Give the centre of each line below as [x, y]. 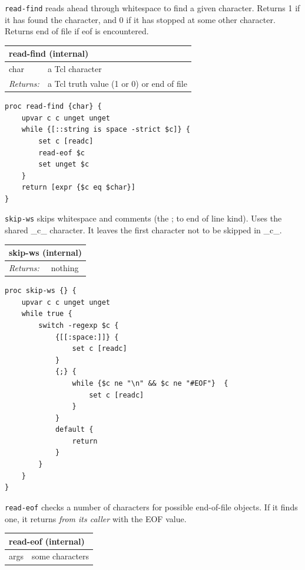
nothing [65, 268]
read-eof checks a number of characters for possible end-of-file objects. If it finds [151, 507]
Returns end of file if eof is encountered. [77, 31]
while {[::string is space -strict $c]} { [106, 130]
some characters [61, 556]
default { [74, 430]
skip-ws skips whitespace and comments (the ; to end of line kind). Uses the [143, 218]
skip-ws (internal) [45, 253]
